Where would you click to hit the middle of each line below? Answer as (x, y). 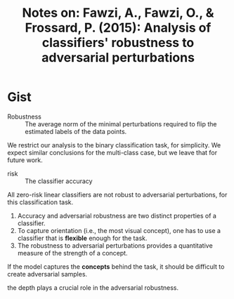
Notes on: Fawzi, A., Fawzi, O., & (118, 13)
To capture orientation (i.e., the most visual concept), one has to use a (119, 230)
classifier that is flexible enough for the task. (82, 238)
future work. (25, 160)
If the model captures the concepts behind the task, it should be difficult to (116, 266)
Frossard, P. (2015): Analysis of (118, 28)
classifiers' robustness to (118, 43)
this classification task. (40, 202)
